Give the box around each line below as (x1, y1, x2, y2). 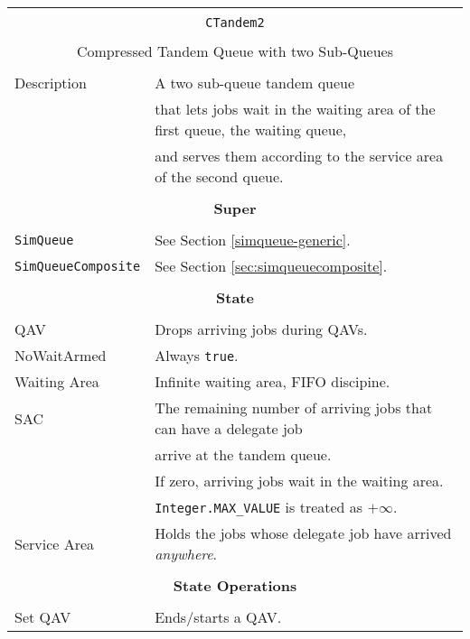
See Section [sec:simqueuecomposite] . (155, 255, 388, 276)
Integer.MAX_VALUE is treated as (155, 496, 363, 517)
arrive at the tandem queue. (155, 444, 332, 465)
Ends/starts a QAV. (155, 607, 282, 627)
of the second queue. (155, 166, 284, 187)
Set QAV (14, 607, 71, 627)
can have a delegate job (155, 418, 303, 439)
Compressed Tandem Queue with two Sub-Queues (76, 41, 394, 61)
